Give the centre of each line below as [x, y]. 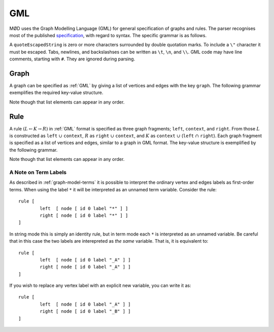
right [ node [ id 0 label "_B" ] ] [85, 311]
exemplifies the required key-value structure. [56, 93]
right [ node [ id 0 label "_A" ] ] [85, 267]
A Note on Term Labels [38, 173]
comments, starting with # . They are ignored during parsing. [72, 59]
